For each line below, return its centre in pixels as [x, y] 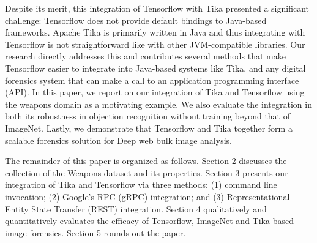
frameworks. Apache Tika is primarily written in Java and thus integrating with [155, 32]
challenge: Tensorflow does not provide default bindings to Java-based [136, 20]
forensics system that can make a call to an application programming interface [152, 80]
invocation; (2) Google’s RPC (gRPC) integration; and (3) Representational [147, 196]
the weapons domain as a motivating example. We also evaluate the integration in [158, 104]
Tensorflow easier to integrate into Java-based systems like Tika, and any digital [155, 68]
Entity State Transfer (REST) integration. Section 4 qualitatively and [136, 208]
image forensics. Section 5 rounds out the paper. [95, 232]
